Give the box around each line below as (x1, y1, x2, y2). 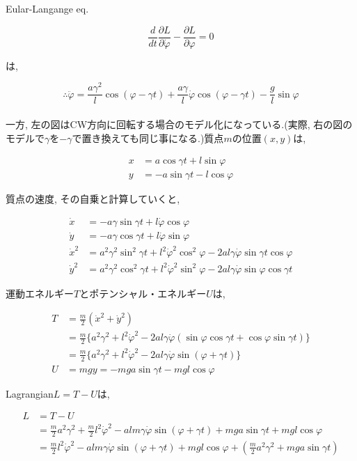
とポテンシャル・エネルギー (79, 286, 207, 300)
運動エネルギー (6, 286, 74, 300)
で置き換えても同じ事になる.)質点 (72, 130, 224, 145)
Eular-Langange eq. (6, 1, 89, 15)
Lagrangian (6, 386, 54, 400)
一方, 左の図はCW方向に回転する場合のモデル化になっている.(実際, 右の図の (6, 116, 353, 131)
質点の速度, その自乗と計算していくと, (6, 192, 180, 206)
